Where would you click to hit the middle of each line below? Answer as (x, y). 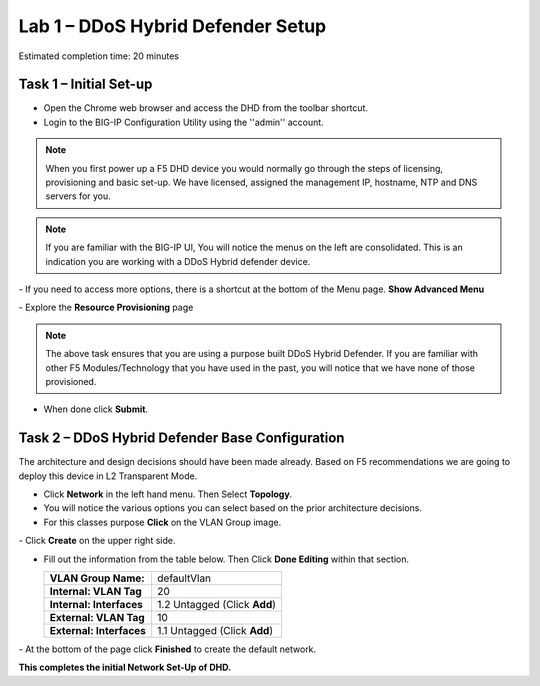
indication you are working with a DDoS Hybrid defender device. (178, 261)
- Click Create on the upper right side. (97, 541)
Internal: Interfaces (96, 604)
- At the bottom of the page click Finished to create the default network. (167, 649)
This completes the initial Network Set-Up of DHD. (125, 667)
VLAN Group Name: (97, 578)
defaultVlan (184, 578)
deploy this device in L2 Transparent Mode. (108, 476)
